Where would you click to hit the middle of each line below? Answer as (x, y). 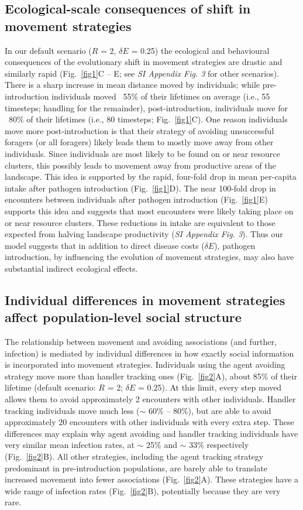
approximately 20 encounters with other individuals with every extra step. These (149, 422)
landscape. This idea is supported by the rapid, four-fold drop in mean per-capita (151, 177)
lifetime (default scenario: (50, 387)
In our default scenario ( (48, 50)
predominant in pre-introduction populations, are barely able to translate (136, 468)
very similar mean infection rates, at (70, 445)
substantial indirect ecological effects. (71, 268)
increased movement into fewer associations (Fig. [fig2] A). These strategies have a (152, 479)
